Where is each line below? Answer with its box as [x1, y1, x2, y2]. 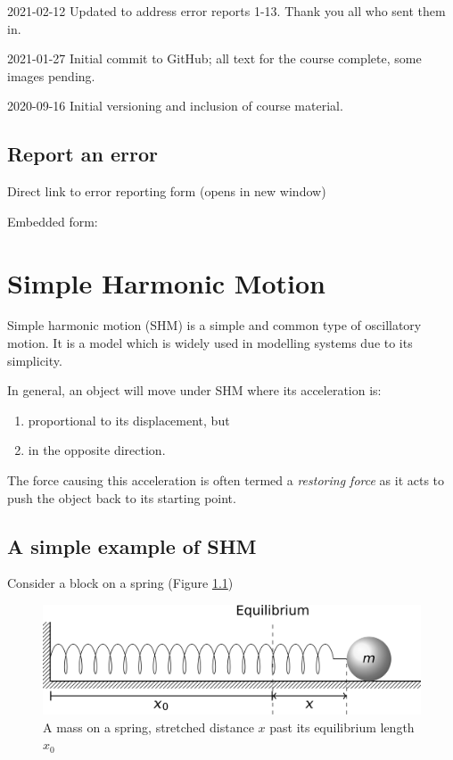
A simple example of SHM [7, 532, 257, 559]
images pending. [7, 66, 95, 85]
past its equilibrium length [269, 717, 415, 736]
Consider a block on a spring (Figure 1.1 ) [7, 574, 234, 592]
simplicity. [7, 351, 62, 369]
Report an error [7, 140, 158, 168]
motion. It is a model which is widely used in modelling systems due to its [7, 334, 413, 352]
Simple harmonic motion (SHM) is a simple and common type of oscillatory [7, 316, 422, 335]
